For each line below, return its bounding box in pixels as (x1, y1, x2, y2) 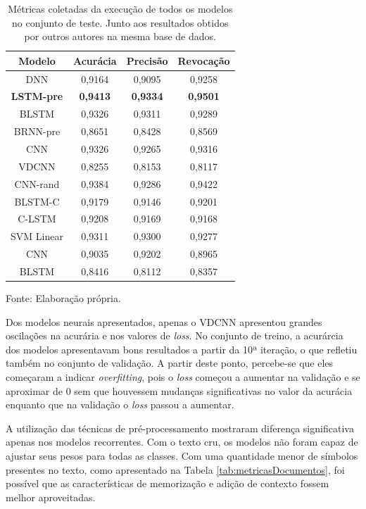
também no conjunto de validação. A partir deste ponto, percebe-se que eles (6, 356, 334, 370)
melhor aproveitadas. (6, 489, 96, 504)
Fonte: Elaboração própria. (6, 291, 121, 305)
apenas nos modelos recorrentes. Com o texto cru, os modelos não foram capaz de (6, 434, 358, 449)
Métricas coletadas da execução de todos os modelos (8, 1, 233, 15)
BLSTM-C (14, 194, 60, 208)
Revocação (177, 53, 230, 68)
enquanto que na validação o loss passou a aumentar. (6, 397, 234, 412)
